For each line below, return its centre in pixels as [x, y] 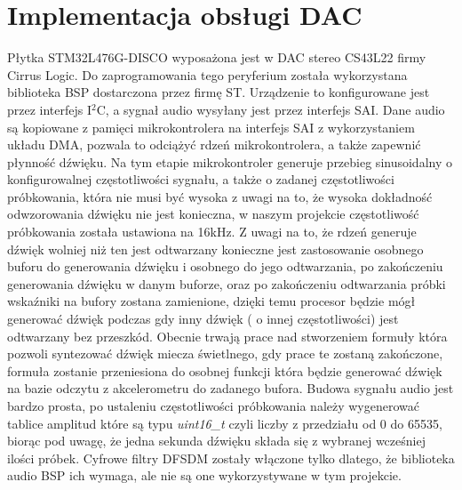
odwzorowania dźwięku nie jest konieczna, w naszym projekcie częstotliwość [213, 214]
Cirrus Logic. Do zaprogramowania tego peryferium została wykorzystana [207, 74]
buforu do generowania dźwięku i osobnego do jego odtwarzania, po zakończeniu [225, 266]
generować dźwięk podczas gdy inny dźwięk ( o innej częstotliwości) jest [203, 319]
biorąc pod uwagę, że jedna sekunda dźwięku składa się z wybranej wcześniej [216, 441]
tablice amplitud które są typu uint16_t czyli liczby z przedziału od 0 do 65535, [225, 423]
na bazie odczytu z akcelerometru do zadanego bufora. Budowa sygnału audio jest [231, 388]
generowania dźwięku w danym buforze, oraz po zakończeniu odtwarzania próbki [227, 283]
